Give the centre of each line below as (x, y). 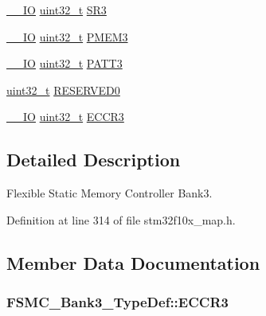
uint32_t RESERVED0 (63, 90)
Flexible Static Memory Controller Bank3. (110, 193)
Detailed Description (94, 160)
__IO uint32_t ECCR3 (65, 117)
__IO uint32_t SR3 (57, 10)
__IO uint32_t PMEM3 (67, 36)
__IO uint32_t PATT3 (65, 63)
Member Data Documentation (133, 262)
